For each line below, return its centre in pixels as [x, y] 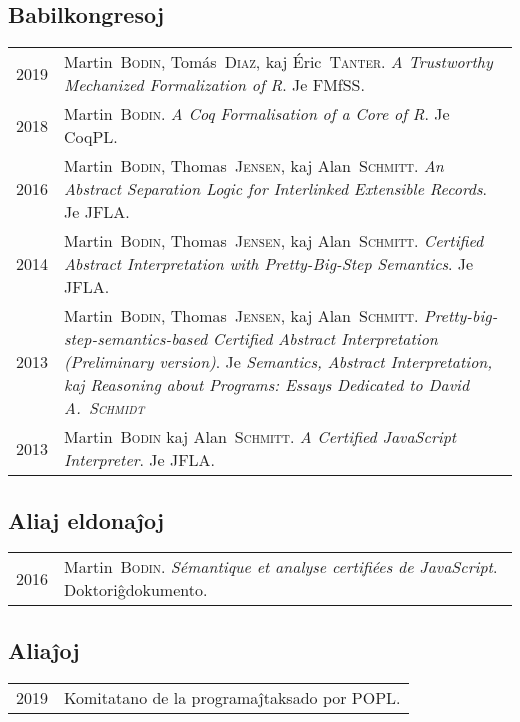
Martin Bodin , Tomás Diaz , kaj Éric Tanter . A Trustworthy [278, 62]
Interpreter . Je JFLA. [140, 460]
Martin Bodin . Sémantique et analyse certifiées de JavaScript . [281, 567]
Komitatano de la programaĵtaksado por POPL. [232, 697]
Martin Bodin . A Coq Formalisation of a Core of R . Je [257, 114]
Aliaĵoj [44, 649]
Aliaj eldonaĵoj [86, 519]
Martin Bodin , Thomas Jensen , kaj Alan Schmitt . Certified [274, 241]
